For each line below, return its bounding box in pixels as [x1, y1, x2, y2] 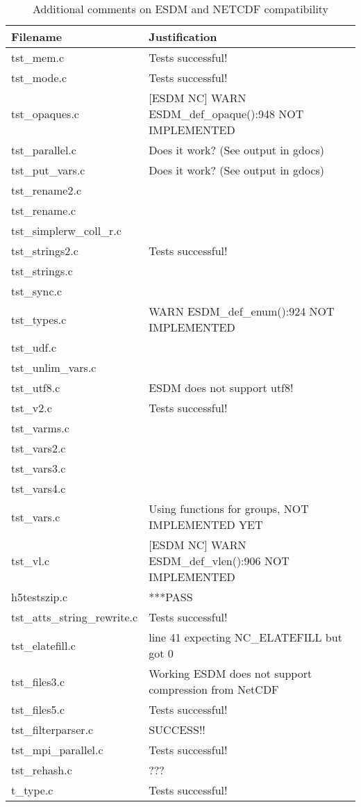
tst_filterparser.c [11, 722, 94, 737]
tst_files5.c [11, 701, 65, 717]
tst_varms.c [11, 420, 69, 436]
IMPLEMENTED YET [149, 516, 263, 532]
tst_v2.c [11, 400, 52, 416]
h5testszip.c [11, 589, 68, 605]
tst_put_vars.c [11, 162, 85, 178]
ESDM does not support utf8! [149, 380, 294, 396]
